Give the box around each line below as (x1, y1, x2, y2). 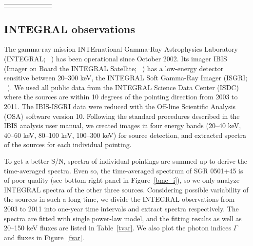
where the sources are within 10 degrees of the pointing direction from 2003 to (4, 92, 238, 102)
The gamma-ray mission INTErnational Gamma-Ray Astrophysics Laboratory (4, 44, 238, 54)
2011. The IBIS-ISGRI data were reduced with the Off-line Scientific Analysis (4, 101, 236, 112)
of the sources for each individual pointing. (4, 139, 132, 150)
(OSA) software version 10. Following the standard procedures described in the (4, 111, 240, 121)
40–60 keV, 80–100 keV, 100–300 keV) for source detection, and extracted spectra (4, 130, 246, 140)
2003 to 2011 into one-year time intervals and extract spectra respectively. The (4, 203, 239, 213)
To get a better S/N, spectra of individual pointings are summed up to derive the (4, 155, 247, 166)
